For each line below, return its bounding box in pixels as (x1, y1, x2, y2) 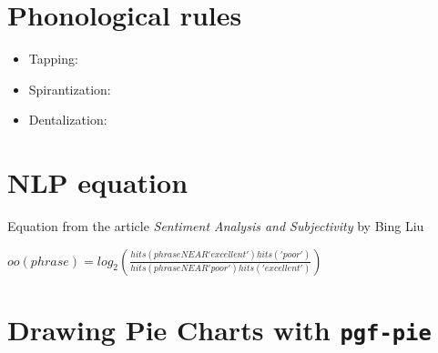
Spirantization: (28, 79, 111, 98)
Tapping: (28, 49, 78, 68)
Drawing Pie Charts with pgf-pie (7, 310, 432, 348)
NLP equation (7, 164, 188, 201)
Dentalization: (28, 110, 107, 129)
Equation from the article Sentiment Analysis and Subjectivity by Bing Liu (7, 217, 424, 236)
